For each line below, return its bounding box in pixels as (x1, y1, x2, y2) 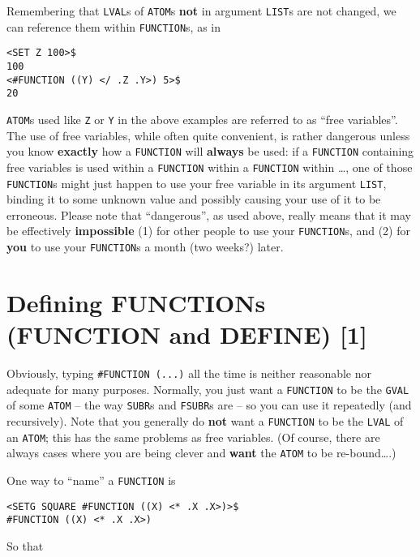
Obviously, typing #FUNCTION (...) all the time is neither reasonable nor (6, 364, 371, 381)
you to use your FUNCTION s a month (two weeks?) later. (6, 238, 284, 255)
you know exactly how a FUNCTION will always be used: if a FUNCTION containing (6, 143, 414, 160)
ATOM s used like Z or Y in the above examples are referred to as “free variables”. (6, 110, 398, 127)
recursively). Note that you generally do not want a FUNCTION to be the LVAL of (6, 412, 404, 429)
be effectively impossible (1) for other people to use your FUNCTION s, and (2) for (6, 222, 411, 239)
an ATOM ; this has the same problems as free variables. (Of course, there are (6, 428, 380, 445)
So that (6, 537, 44, 554)
